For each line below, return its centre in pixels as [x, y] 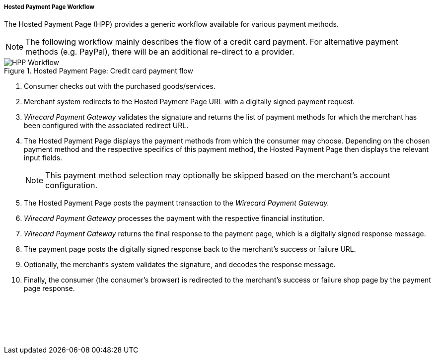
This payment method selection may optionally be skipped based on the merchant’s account [218, 176]
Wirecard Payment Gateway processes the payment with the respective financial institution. [174, 218]
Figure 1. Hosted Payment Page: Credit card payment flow [99, 71]
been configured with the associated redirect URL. [106, 126]
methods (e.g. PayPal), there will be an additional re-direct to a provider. [160, 52]
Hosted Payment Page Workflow [49, 7]
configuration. [72, 185]
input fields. [43, 158]
